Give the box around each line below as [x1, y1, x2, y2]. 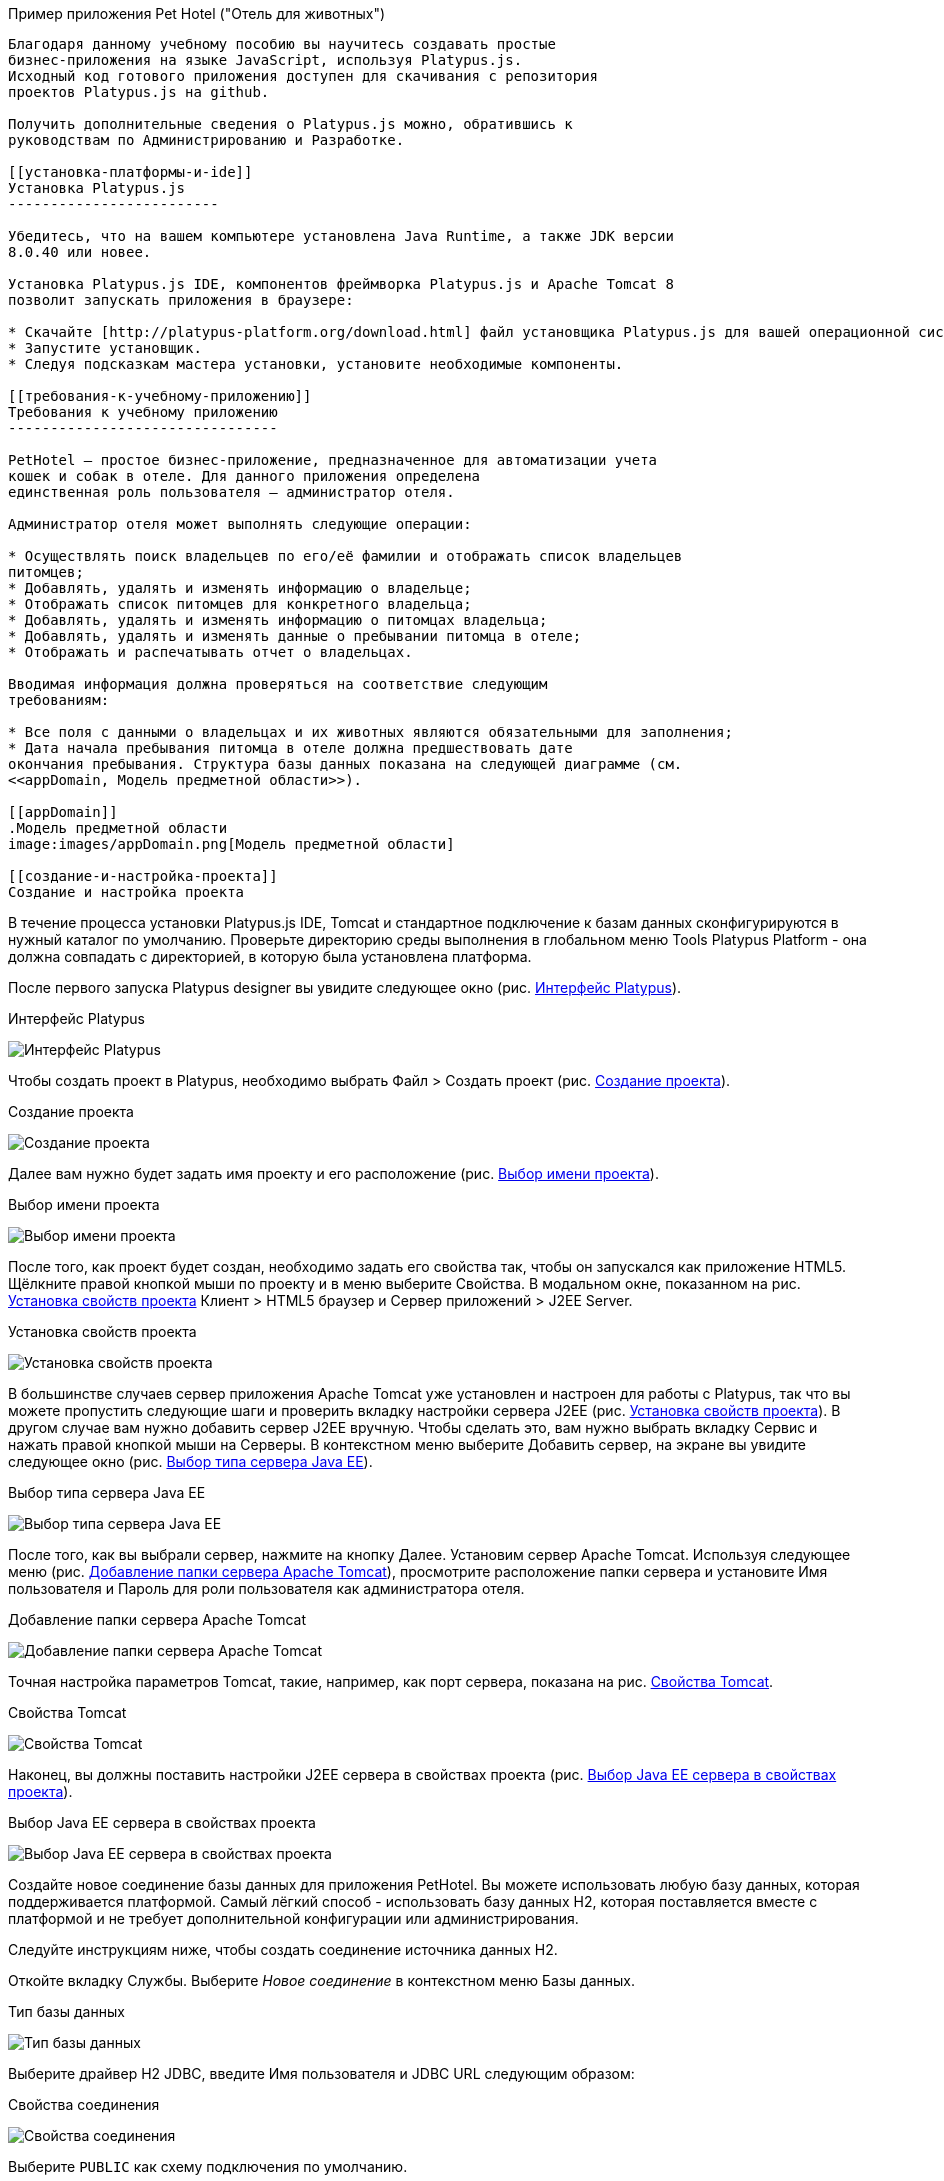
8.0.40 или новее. [8, 244, 152, 260]
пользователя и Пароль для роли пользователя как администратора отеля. [8, 1580, 525, 1597]
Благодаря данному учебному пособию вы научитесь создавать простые [8, 36, 556, 52]
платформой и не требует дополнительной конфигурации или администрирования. [8, 1910, 579, 1927]
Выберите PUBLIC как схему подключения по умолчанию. [8, 2158, 408, 2175]
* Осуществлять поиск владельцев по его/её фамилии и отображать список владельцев [8, 548, 683, 564]
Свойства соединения [8, 2096, 160, 2113]
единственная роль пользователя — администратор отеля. [8, 484, 455, 500]
